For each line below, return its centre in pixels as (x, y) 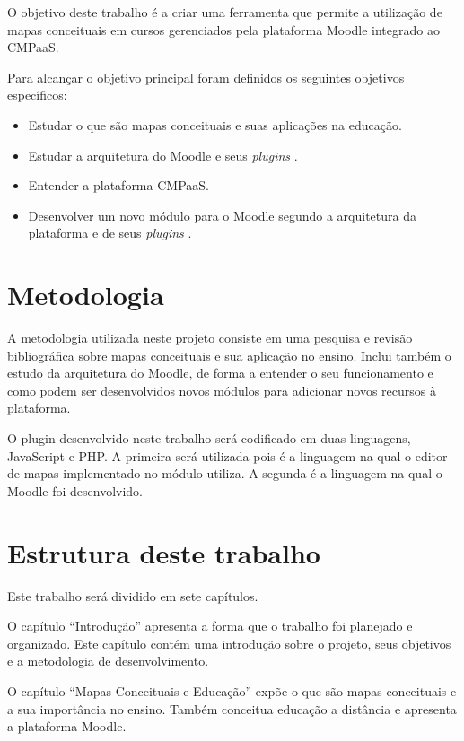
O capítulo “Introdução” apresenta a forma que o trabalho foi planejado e (210, 626)
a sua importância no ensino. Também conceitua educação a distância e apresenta (232, 708)
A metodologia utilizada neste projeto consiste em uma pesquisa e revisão (210, 338)
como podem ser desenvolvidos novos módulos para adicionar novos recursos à (222, 390)
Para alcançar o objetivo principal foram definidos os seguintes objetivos (206, 77)
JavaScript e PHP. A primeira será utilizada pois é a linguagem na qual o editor (228, 455)
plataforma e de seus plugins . (110, 233)
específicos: (37, 95)
